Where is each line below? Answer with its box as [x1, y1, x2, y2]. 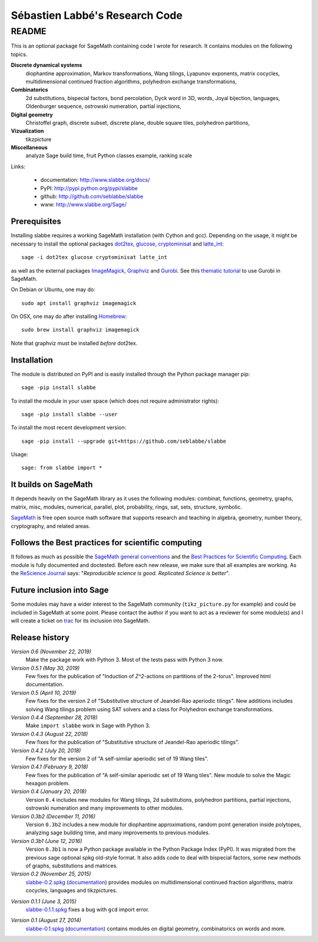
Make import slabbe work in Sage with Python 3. [25, 722, 150, 729]
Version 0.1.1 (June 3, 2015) [11, 898, 77, 905]
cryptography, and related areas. [11, 522, 91, 529]
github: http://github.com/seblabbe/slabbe [40, 193, 144, 200]
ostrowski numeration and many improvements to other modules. [25, 804, 184, 812]
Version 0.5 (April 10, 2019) [11, 689, 77, 696]
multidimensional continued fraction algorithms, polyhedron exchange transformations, [25, 78, 237, 85]
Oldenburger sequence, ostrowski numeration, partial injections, [25, 103, 182, 110]
